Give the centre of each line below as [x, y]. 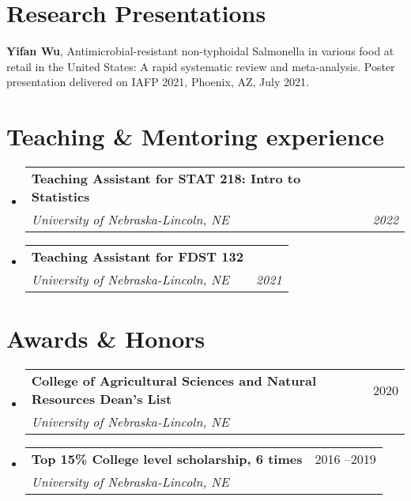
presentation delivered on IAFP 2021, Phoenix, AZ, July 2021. [158, 82]
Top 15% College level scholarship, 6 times [167, 459]
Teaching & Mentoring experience [195, 136]
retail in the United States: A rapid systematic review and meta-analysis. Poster [201, 66]
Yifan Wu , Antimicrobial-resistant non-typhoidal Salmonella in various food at [200, 51]
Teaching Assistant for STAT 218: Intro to [166, 179]
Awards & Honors [106, 339]
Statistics [60, 197]
